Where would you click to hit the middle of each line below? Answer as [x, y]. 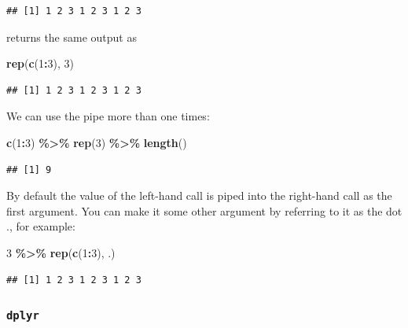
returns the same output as [72, 37]
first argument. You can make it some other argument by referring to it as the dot [204, 210]
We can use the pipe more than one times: [108, 116]
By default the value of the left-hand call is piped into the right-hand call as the [199, 195]
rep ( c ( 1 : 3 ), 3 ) [40, 63]
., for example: [41, 226]
